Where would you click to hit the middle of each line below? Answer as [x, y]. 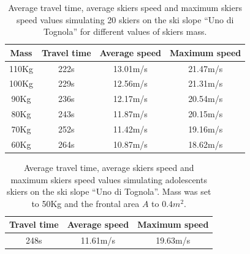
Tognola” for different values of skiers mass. [125, 31]
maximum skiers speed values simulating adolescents [109, 179]
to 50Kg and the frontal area [85, 203]
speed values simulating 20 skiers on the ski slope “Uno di [125, 19]
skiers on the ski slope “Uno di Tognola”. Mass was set [109, 191]
